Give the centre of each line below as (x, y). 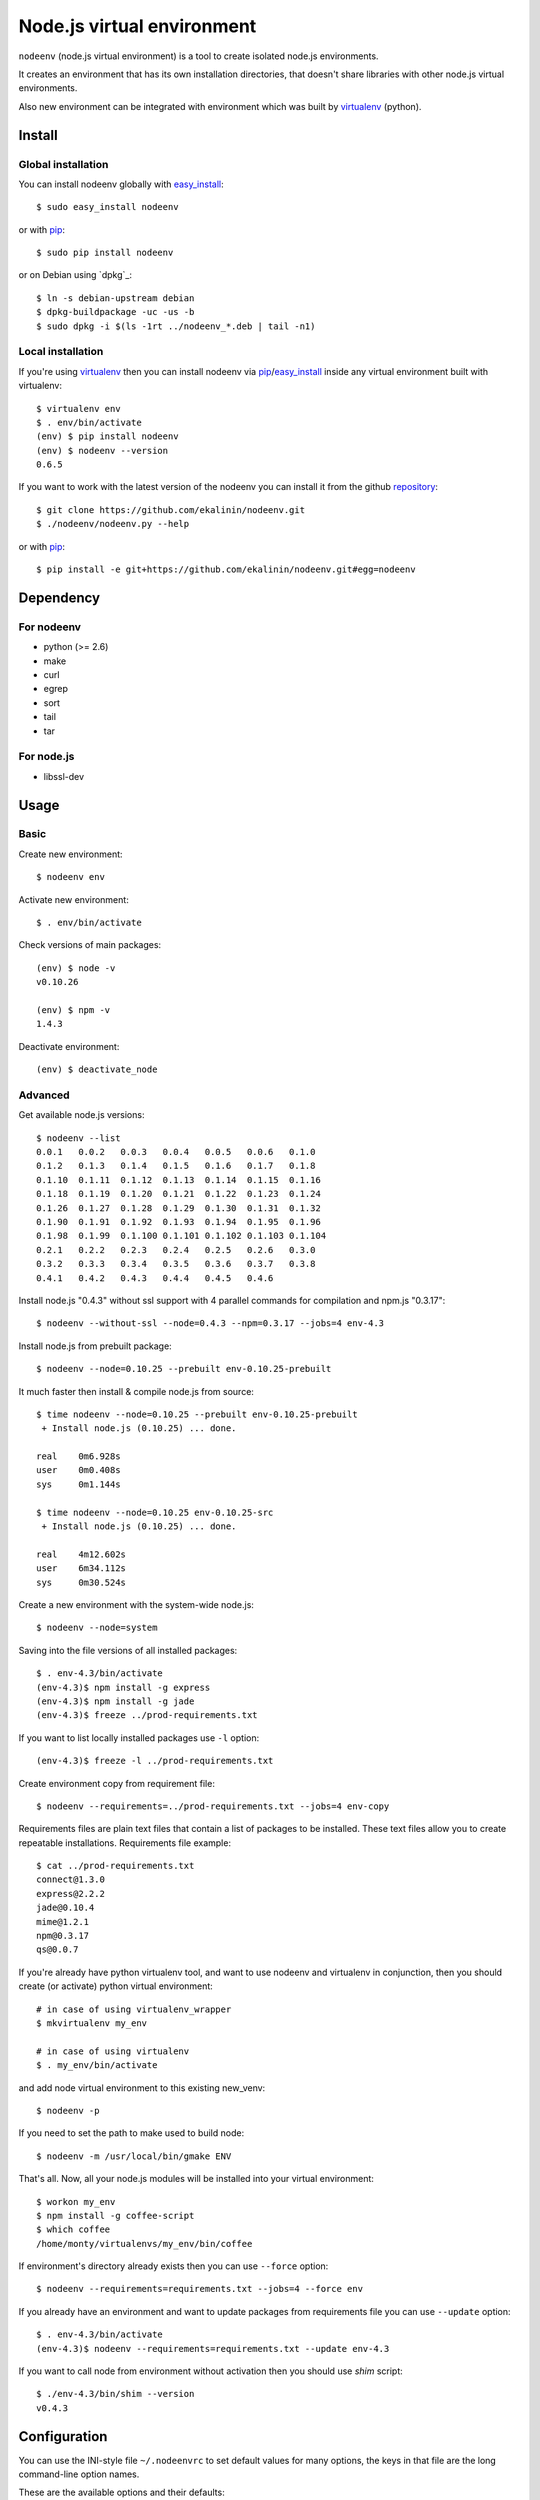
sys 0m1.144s (78, 1484)
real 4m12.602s (81, 1554)
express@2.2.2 (70, 1893)
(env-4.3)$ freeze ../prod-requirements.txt (147, 1715)
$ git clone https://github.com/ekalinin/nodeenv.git (170, 509)
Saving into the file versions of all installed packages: (128, 1650)
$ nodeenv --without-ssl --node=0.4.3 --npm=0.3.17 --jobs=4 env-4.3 (210, 1323)
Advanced (44, 1095)
